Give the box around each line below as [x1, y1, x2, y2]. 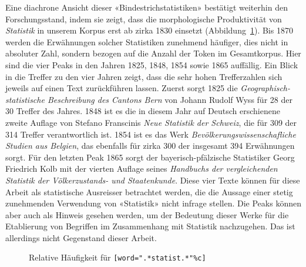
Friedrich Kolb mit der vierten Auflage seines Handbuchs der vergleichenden [5, 162, 278, 175]
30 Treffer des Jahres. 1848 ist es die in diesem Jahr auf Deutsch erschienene [5, 105, 280, 117]
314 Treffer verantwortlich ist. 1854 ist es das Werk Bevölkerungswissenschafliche [5, 128, 296, 140]
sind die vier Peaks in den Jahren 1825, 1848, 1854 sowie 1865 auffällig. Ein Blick [5, 58, 298, 71]
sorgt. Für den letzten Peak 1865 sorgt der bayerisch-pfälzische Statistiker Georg [5, 151, 295, 163]
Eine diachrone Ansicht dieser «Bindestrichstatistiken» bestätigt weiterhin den [5, 1, 288, 13]
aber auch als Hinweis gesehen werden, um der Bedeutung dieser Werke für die [5, 208, 289, 221]
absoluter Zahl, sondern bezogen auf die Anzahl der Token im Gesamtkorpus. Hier [5, 47, 301, 59]
